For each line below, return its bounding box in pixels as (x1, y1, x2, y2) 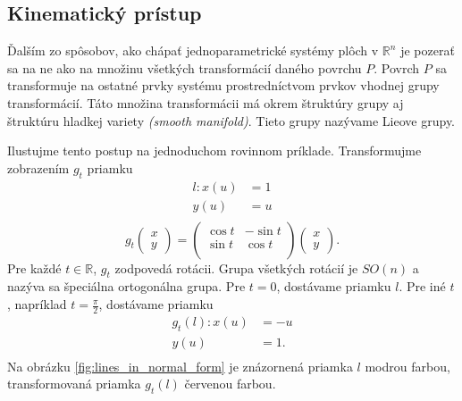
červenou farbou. (184, 374, 276, 393)
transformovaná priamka (7, 374, 141, 393)
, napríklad (7, 295, 67, 313)
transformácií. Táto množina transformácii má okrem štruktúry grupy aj (7, 93, 404, 112)
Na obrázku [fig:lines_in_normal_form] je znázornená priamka (7, 356, 353, 375)
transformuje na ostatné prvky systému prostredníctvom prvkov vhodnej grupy (7, 76, 440, 95)
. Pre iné (399, 277, 446, 296)
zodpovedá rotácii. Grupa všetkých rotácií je (114, 258, 358, 277)
